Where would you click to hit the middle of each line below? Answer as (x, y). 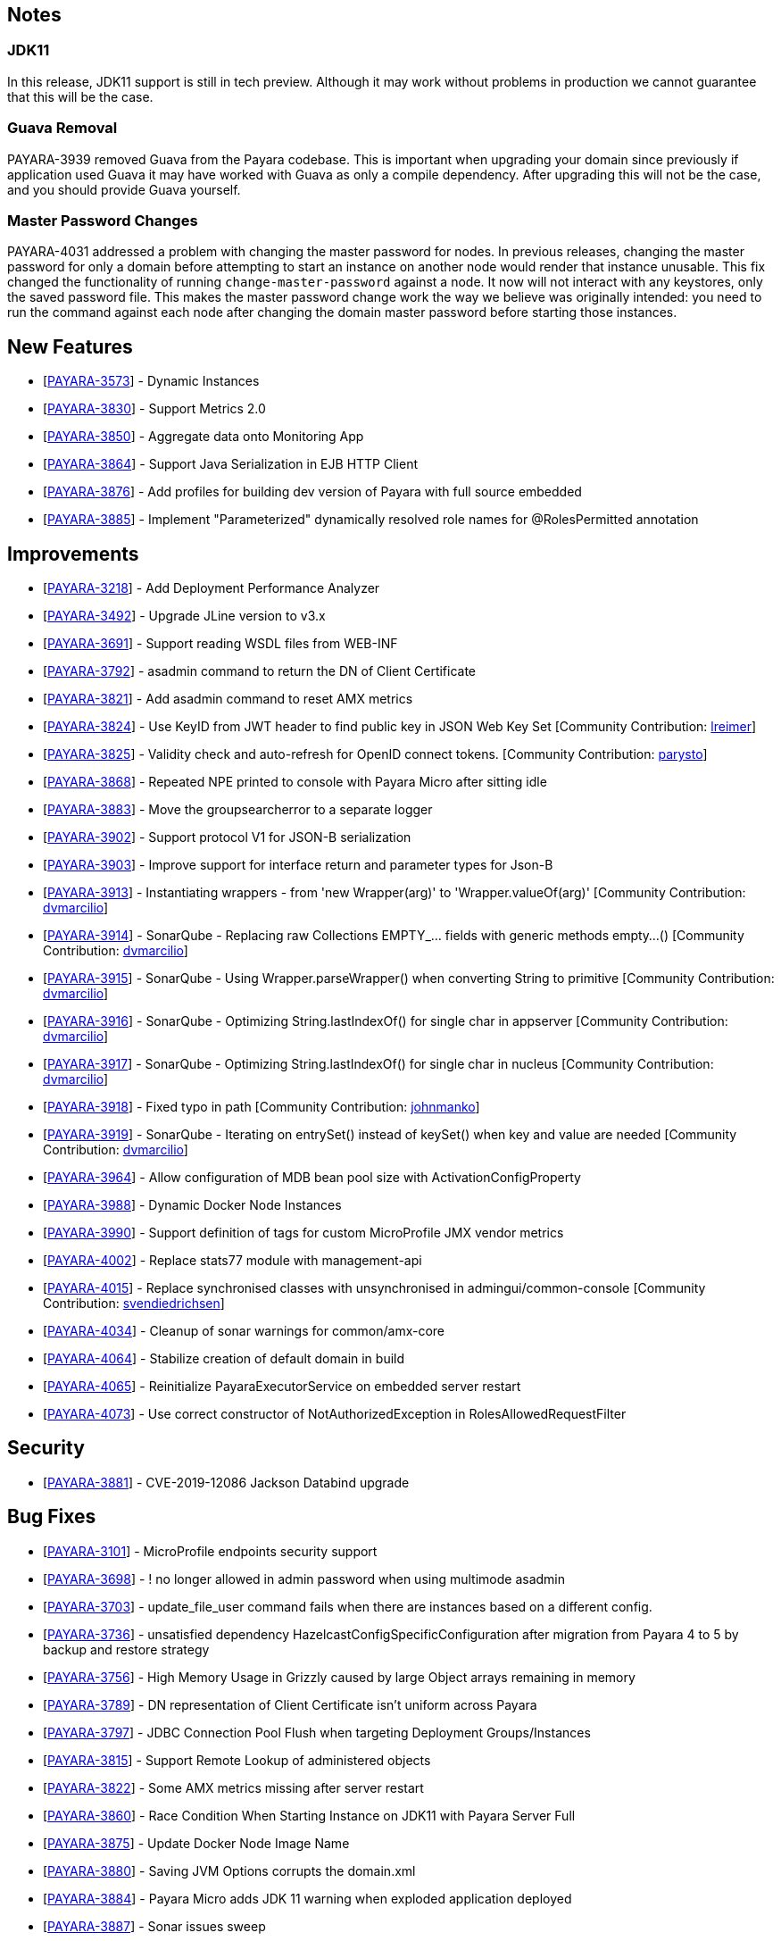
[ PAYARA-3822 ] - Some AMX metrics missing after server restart (233, 1787)
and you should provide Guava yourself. (124, 189)
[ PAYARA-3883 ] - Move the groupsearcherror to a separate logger (238, 809)
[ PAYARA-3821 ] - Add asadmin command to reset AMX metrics (228, 698)
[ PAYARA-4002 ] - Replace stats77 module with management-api (233, 1260)
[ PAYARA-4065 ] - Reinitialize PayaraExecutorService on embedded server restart (282, 1386)
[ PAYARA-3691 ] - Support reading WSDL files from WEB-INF (220, 643)
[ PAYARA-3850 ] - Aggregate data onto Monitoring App (204, 437)
